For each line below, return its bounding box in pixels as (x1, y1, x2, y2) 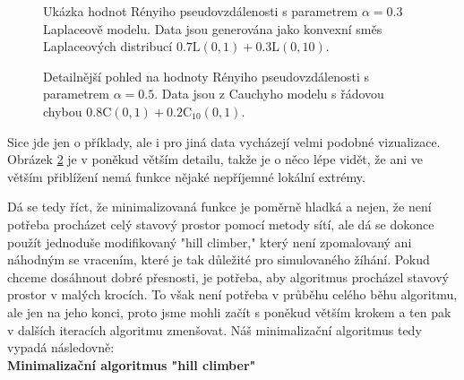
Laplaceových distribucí (43, 37, 173, 56)
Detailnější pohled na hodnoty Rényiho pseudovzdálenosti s (43, 66, 369, 85)
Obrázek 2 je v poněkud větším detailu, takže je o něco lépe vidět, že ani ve (7, 150, 424, 168)
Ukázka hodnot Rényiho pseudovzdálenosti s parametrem (43, 2, 358, 20)
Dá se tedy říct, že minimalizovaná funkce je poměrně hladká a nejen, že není (7, 197, 432, 216)
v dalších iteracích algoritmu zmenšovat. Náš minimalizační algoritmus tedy (7, 320, 422, 339)
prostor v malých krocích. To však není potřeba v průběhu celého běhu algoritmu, (7, 285, 458, 304)
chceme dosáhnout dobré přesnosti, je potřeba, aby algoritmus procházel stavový (7, 267, 449, 286)
